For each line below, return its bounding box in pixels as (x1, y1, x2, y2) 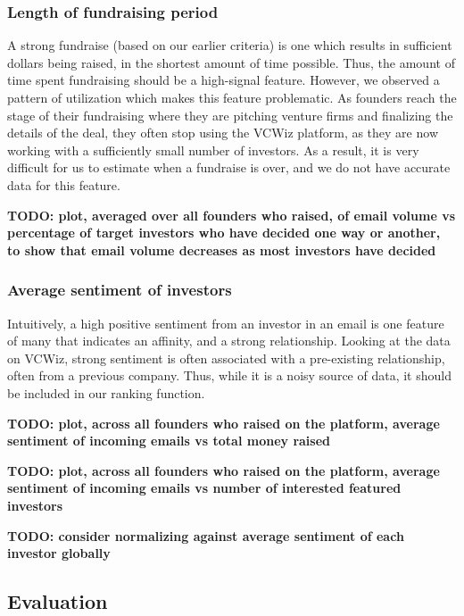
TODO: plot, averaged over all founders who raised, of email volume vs (7, 205, 455, 224)
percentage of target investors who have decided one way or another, (7, 223, 441, 242)
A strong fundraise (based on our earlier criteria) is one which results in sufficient (7, 36, 452, 54)
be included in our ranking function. (7, 383, 205, 402)
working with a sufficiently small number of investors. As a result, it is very (7, 140, 419, 159)
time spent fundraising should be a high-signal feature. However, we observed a (7, 71, 440, 89)
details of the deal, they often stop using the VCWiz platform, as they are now (7, 123, 438, 142)
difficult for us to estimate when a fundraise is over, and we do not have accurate (7, 158, 451, 177)
